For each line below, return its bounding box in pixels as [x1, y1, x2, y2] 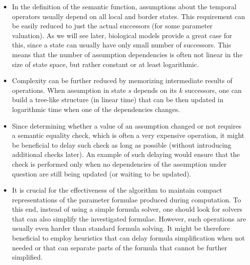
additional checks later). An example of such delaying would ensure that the [12, 149, 240, 159]
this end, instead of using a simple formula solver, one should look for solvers [12, 204, 243, 214]
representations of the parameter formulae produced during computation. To [12, 194, 241, 204]
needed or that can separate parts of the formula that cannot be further [12, 242, 228, 252]
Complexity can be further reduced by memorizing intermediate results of [12, 75, 232, 86]
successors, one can [185, 85, 242, 95]
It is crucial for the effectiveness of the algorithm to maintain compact [12, 185, 222, 195]
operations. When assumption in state [12, 85, 126, 95]
